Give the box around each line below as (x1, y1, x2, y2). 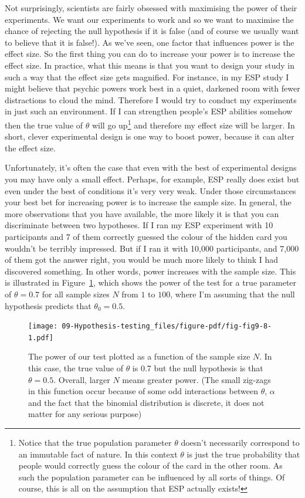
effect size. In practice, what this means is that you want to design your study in (5, 59, 294, 71)
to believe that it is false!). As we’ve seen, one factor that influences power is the (5, 36, 294, 48)
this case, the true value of (28, 362, 123, 374)
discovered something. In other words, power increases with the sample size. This (5, 265, 296, 277)
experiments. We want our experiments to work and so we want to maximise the (5, 13, 294, 25)
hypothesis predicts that (5, 299, 91, 311)
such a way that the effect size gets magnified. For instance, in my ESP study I (5, 70, 289, 83)
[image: (28, 322, 58, 331)
